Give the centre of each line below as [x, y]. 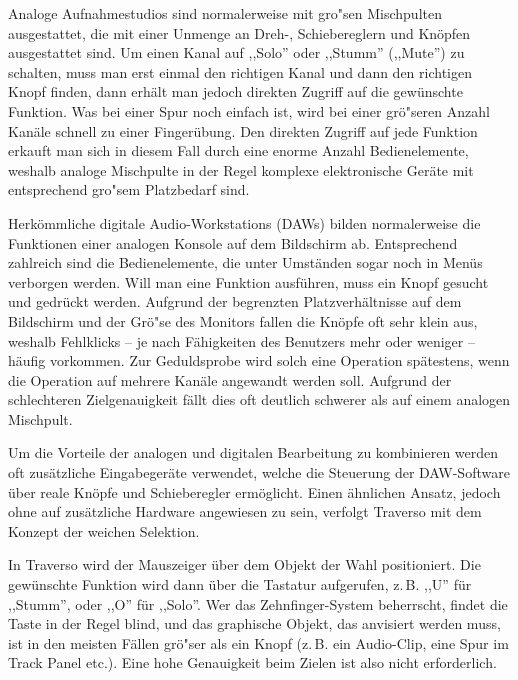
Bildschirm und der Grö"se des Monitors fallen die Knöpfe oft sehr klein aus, [243, 320]
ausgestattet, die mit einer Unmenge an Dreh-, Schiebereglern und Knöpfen [239, 32]
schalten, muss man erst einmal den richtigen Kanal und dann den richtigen [240, 71]
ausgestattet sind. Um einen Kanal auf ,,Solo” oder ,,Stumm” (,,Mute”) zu [236, 52]
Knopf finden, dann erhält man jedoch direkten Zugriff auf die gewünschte [235, 91]
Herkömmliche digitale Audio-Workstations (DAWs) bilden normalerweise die [244, 222]
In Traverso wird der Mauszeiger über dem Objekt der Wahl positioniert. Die [244, 564]
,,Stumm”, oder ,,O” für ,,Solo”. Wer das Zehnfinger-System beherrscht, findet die [258, 603]
